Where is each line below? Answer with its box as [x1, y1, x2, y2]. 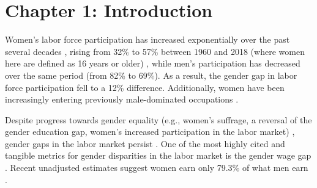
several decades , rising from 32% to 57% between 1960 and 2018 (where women [5, 45, 305, 57]
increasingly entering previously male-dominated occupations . [5, 93, 239, 106]
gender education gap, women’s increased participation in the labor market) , [5, 125, 295, 138]
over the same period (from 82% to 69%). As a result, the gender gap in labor [5, 68, 297, 81]
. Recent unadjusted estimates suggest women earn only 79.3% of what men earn [5, 161, 308, 174]
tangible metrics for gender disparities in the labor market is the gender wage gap [5, 149, 311, 162]
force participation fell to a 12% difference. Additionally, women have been [5, 81, 285, 93]
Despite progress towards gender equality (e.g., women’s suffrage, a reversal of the [5, 113, 312, 126]
